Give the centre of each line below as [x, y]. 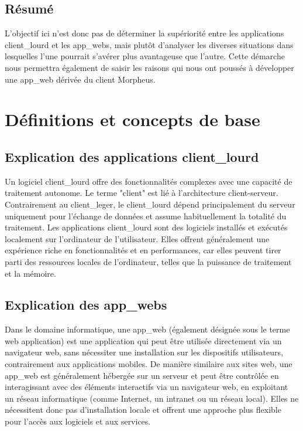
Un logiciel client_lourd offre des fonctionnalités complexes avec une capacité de [149, 181]
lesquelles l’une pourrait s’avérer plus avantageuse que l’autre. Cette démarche [145, 56]
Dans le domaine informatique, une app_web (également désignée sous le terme [147, 329]
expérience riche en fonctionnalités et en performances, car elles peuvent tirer [143, 250]
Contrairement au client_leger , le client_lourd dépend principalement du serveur [150, 204]
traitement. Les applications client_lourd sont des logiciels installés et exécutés [146, 227]
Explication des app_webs [86, 305]
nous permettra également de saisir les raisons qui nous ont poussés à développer [149, 67]
